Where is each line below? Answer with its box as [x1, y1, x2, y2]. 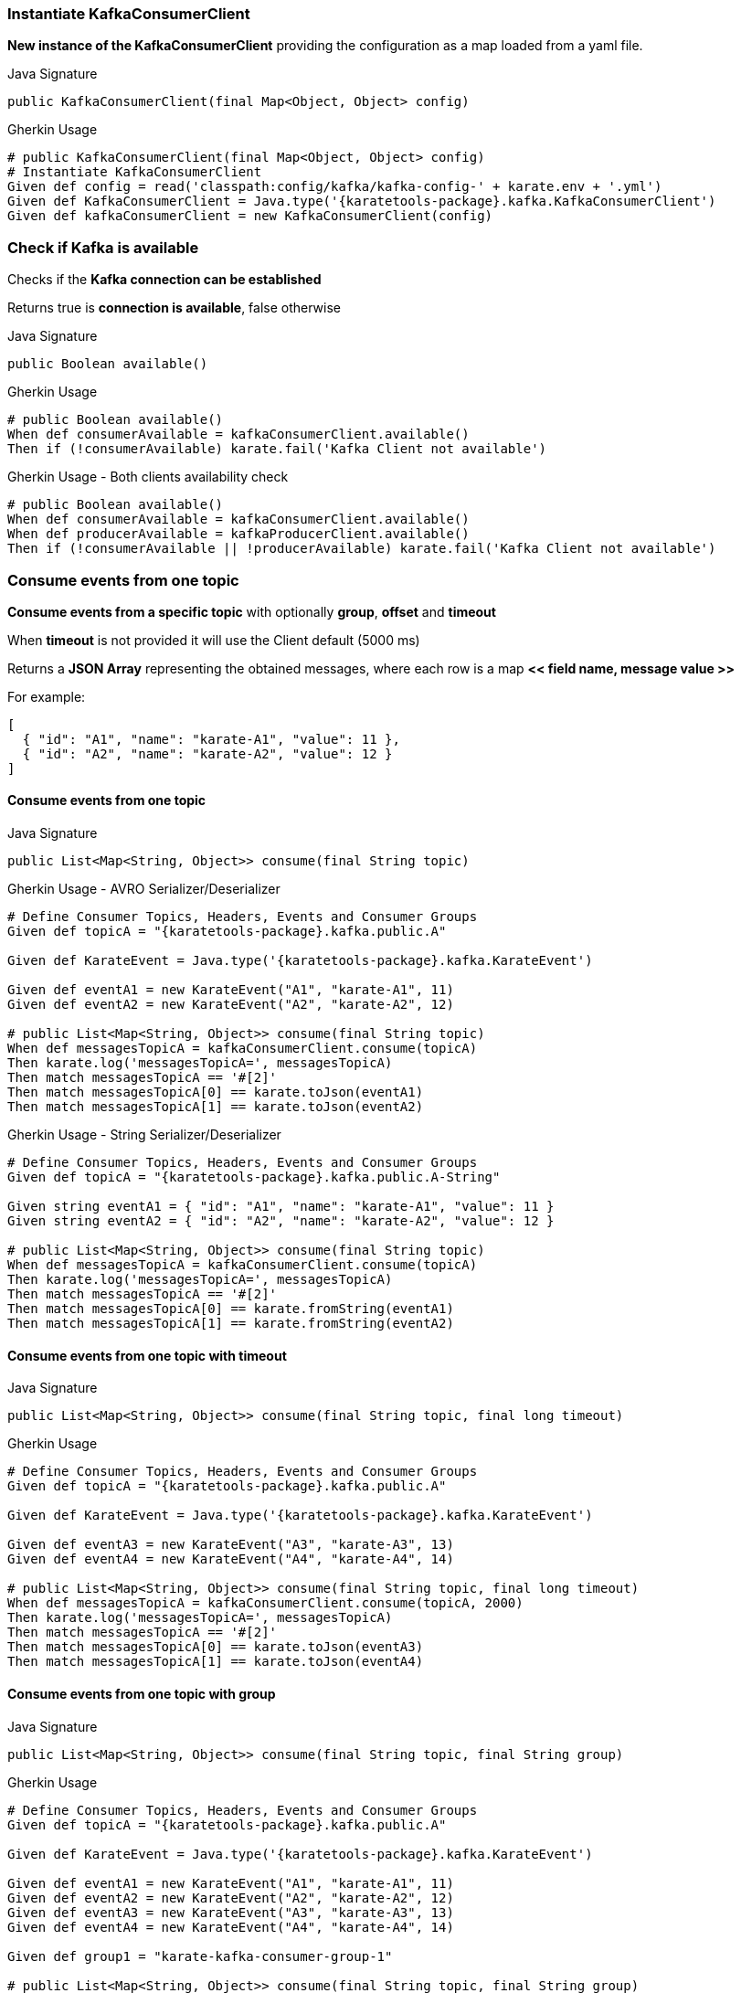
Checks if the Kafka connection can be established [7, 271, 322, 288]
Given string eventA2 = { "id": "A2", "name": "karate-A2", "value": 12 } [7, 1214, 555, 1229]
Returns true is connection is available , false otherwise [7, 300, 342, 316]
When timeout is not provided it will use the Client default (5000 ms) [7, 631, 420, 648]
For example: [7, 688, 86, 705]
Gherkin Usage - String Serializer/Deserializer [7, 1127, 281, 1143]
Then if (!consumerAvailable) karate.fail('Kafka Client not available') [7, 441, 547, 457]
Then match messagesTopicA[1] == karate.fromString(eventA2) [7, 1316, 454, 1331]
